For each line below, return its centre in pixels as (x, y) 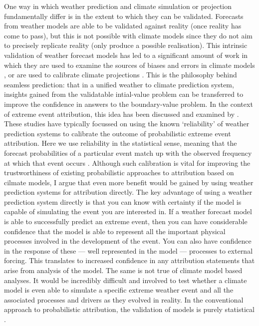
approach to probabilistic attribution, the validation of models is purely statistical (129, 309)
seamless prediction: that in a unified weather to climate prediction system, (119, 84)
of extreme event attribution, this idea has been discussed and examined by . (122, 114)
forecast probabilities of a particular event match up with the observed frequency (128, 153)
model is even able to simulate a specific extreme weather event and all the (119, 290)
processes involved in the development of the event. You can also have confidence (128, 241)
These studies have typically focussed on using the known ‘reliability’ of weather (127, 124)
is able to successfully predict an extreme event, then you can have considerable (126, 221)
